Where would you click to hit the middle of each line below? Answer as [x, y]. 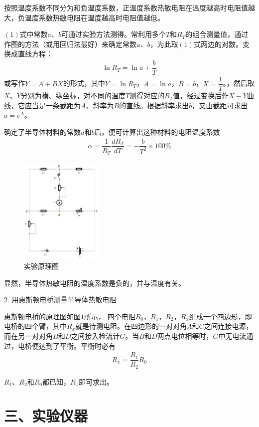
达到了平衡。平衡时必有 [77, 345]
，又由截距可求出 [220, 105]
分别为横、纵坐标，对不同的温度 [73, 96]
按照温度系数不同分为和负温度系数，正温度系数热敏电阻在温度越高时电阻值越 [129, 7]
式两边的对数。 [218, 44]
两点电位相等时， [185, 335]
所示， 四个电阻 [110, 316]
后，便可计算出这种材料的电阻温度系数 [157, 131]
